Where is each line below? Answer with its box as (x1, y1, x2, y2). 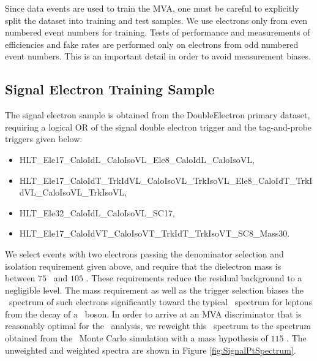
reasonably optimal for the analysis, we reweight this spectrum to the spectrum (5, 319, 311, 332)
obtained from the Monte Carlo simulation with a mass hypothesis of (5, 332, 268, 344)
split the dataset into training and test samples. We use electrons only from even (5, 13, 308, 26)
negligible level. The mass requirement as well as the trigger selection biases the (5, 283, 304, 296)
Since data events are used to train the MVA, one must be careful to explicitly (5, 2, 299, 14)
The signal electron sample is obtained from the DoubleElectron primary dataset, (5, 108, 310, 121)
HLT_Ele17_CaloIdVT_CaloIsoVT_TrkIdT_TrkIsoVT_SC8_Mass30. (19, 227, 290, 240)
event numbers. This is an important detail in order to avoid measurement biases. (5, 50, 311, 63)
